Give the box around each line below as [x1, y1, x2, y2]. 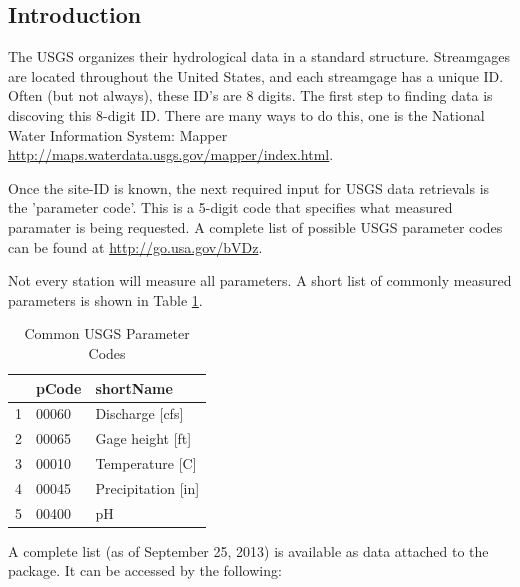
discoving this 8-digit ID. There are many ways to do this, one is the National [8, 104, 485, 125]
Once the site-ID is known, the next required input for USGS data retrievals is [8, 177, 490, 198]
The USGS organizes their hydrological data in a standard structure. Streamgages [8, 46, 510, 67]
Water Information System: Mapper [8, 124, 228, 145]
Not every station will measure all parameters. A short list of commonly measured [8, 270, 512, 291]
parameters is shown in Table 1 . [8, 289, 203, 310]
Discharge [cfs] [95, 403, 184, 424]
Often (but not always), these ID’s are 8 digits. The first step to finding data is [8, 85, 493, 106]
